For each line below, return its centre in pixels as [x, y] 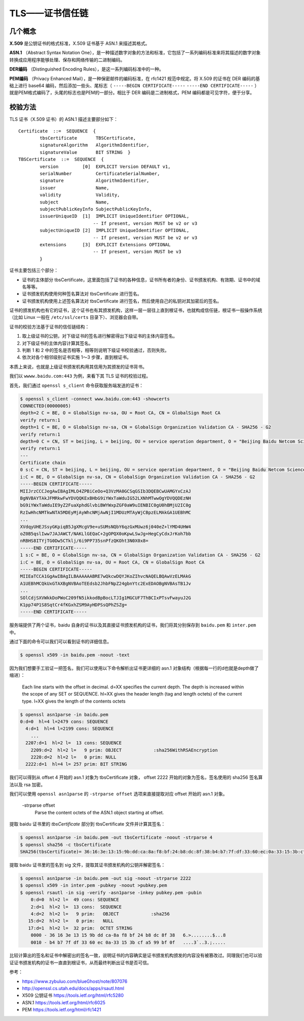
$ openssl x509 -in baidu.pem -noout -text [75, 655]
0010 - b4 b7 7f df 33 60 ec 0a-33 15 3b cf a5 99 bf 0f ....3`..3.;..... [128, 942]
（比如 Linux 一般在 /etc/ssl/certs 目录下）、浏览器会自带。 [75, 317]
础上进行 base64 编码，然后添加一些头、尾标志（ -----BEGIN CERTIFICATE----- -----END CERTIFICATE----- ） [134, 86]
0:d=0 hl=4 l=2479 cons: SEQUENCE [64, 721]
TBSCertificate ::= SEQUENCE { [61, 159]
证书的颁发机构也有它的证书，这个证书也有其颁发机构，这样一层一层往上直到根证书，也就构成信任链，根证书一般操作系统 [136, 310]
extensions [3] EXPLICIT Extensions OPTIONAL [105, 244]
